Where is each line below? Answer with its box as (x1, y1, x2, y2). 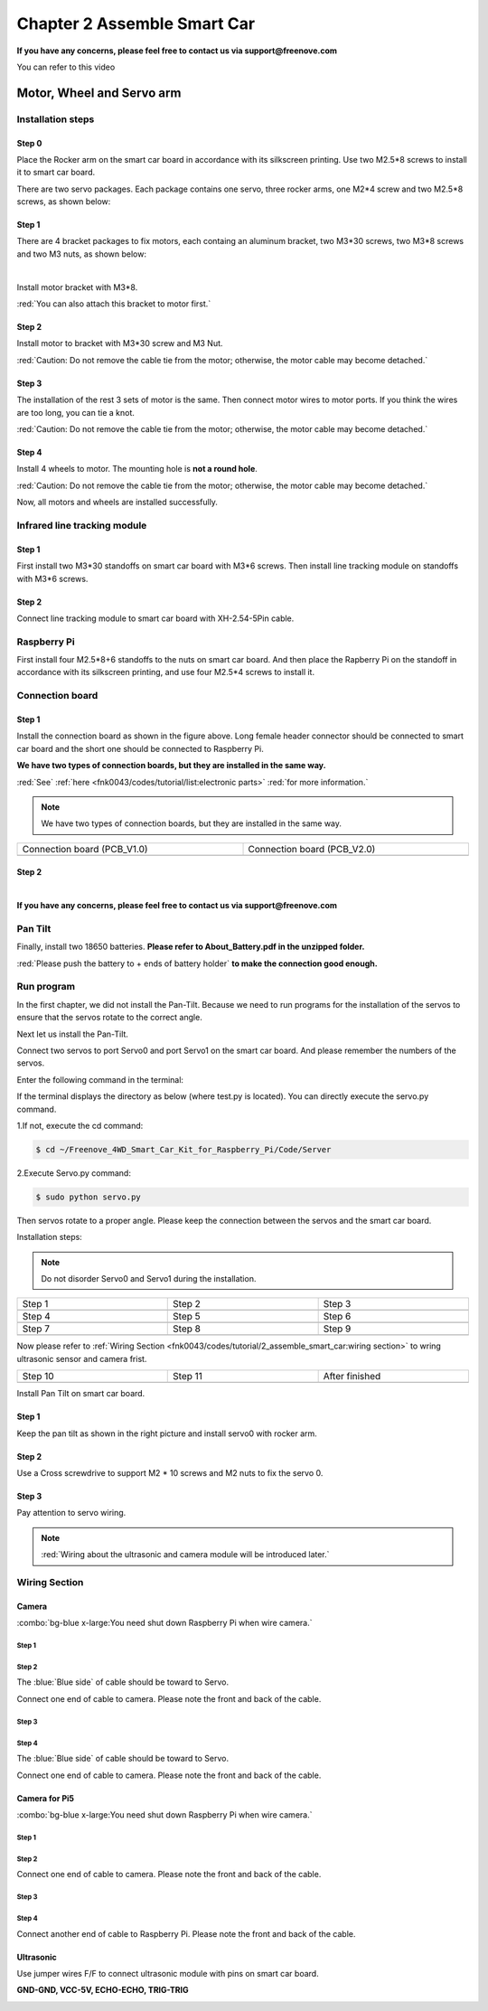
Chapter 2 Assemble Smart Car (16, 14, 256, 33)
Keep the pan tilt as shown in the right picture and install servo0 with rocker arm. (16, 1428, 318, 1439)
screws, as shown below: (16, 196, 111, 207)
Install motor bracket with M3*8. (16, 281, 138, 293)
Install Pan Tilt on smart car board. (16, 1388, 145, 1399)
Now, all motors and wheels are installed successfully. (16, 497, 219, 508)
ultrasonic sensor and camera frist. (16, 1353, 147, 1364)
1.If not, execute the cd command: (16, 1120, 144, 1131)
